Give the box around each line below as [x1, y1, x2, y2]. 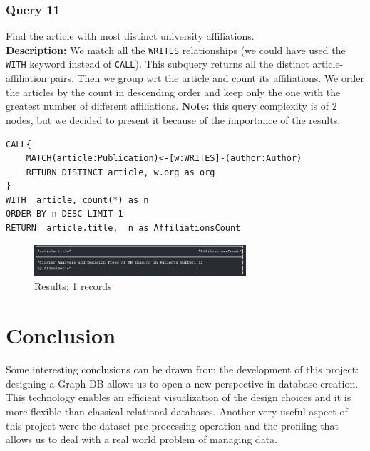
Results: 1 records [34, 279, 112, 294]
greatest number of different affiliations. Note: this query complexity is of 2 [6, 98, 337, 113]
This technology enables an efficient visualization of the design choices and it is [6, 390, 351, 405]
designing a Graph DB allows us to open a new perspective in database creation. [6, 375, 359, 390]
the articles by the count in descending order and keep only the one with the [6, 84, 341, 99]
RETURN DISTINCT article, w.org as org [26, 167, 215, 177]
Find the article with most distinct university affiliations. [6, 28, 255, 43]
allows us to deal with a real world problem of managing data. [6, 432, 277, 447]
